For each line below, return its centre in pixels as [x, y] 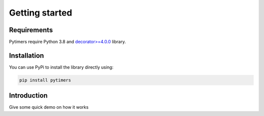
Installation [26, 55]
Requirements [31, 30]
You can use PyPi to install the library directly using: [61, 67]
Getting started [41, 13]
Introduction [28, 96]
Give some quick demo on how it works [49, 107]
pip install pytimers [45, 80]
